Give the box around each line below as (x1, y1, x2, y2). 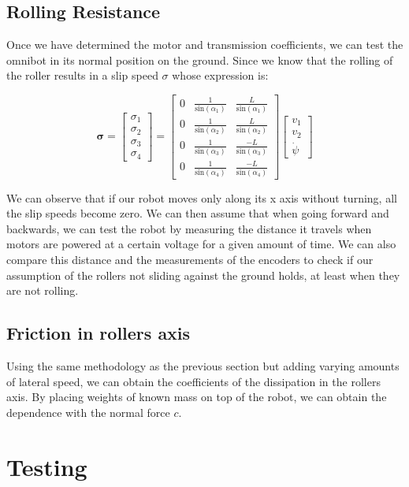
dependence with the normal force (6, 403, 170, 420)
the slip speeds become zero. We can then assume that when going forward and (6, 205, 389, 221)
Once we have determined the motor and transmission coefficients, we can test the (6, 36, 403, 53)
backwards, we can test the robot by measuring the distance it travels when (6, 220, 372, 236)
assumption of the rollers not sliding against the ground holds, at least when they (6, 266, 400, 283)
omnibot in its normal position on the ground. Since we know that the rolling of (6, 51, 393, 68)
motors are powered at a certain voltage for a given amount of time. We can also (6, 236, 396, 252)
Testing (6, 450, 87, 482)
